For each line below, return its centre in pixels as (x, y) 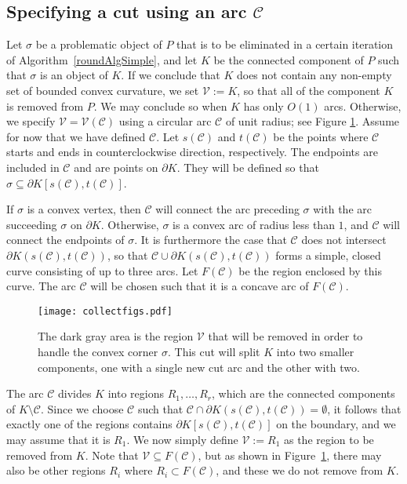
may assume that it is (58, 439)
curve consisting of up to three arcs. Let (102, 270)
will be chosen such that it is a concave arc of (200, 286)
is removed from (45, 106)
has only (263, 106)
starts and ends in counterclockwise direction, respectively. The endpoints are (192, 152)
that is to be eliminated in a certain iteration (285, 44)
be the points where (321, 136)
